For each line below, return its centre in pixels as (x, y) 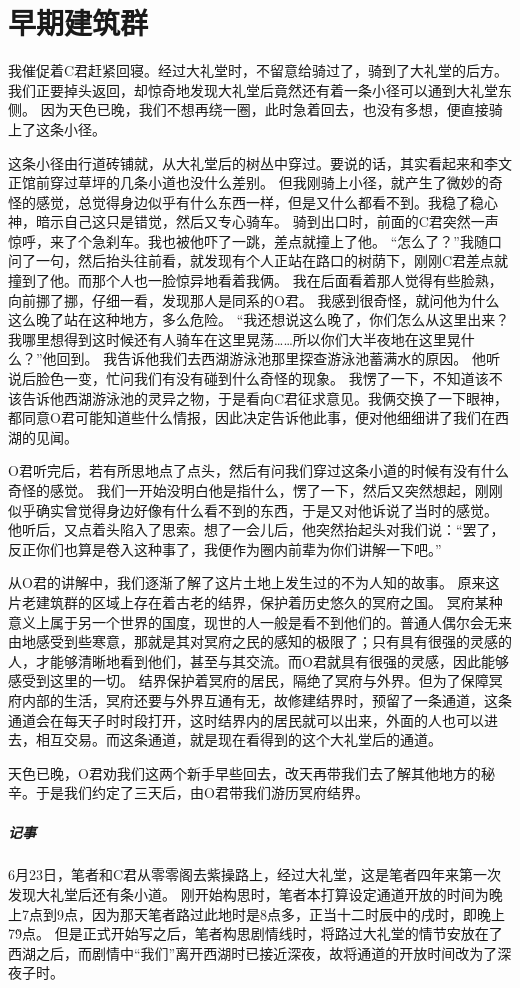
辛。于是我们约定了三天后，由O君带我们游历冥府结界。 (188, 792)
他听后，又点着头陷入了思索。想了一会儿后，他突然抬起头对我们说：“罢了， (256, 529)
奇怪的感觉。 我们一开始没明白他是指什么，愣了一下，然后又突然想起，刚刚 (255, 490)
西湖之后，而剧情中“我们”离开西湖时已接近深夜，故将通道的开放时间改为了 (253, 952)
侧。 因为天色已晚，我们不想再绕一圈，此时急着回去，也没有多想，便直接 (248, 109)
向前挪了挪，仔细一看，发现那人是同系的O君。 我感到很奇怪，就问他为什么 (254, 299)
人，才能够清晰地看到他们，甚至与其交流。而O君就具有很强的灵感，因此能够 (258, 660)
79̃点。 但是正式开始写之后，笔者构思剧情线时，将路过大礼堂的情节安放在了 (255, 933)
